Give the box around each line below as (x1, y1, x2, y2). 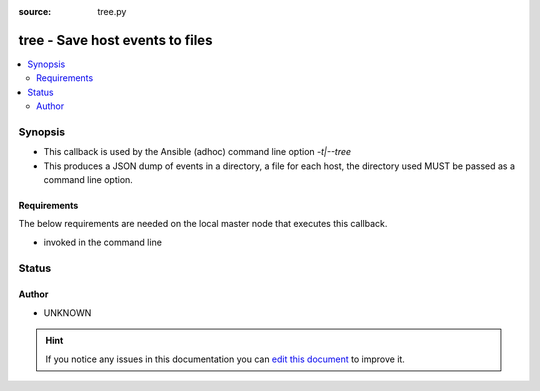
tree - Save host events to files (18, 31, 213, 49)
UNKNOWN (43, 306, 92, 319)
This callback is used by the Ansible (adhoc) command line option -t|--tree (43, 146, 352, 158)
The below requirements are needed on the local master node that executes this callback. (18, 218, 388, 230)
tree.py (97, 6, 127, 17)
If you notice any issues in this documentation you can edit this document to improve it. (45, 353, 405, 365)
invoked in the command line (43, 236, 162, 248)
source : (18, 6, 52, 17)
